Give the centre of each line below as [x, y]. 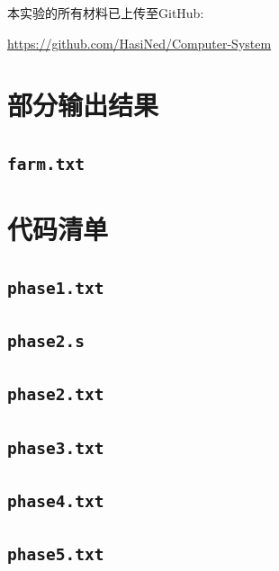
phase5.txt [56, 555]
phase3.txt [56, 448]
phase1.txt [56, 288]
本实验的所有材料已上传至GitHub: [106, 13]
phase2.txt [56, 395]
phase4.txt [56, 502]
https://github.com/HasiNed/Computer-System [139, 43]
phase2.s [46, 342]
